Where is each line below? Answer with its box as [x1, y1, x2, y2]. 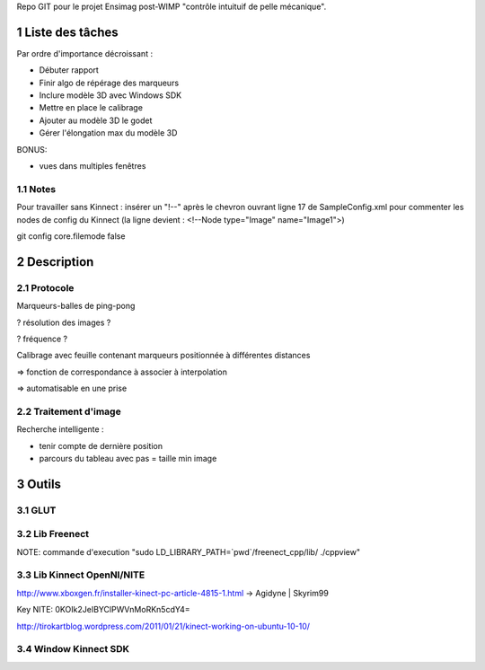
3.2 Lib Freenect [16, 528, 90, 541]
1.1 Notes [16, 182, 57, 195]
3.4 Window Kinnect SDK [16, 643, 130, 656]
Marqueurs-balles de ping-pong [16, 301, 136, 312]
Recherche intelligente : [16, 424, 104, 435]
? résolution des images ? [16, 317, 111, 328]
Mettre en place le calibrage [39, 102, 144, 113]
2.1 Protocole [16, 281, 75, 294]
